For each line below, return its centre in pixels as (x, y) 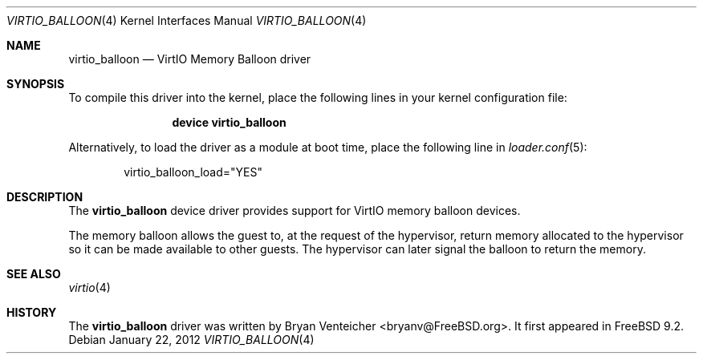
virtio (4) (89, 287)
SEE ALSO (34, 274)
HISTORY (32, 312)
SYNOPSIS (36, 84)
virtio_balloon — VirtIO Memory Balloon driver (190, 59)
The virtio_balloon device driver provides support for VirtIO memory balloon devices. (295, 210)
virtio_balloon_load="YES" (193, 172)
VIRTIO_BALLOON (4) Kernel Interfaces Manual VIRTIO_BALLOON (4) (187, 20)
